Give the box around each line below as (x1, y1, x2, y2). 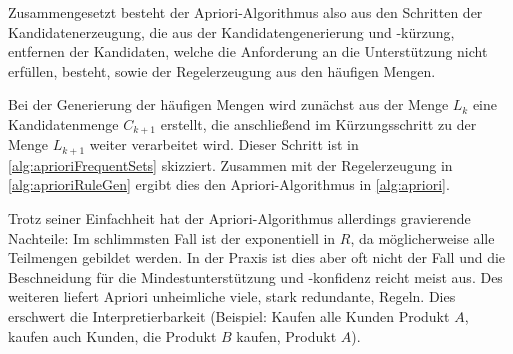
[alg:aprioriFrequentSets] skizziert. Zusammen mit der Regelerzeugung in (8, 154, 453, 175)
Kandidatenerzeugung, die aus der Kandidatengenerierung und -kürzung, (8, 21, 455, 42)
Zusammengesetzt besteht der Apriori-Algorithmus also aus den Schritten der (8, 2, 483, 22)
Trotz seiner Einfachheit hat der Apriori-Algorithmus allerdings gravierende (8, 208, 471, 229)
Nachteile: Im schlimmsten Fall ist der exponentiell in (8, 227, 336, 248)
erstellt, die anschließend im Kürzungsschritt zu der (160, 113, 477, 134)
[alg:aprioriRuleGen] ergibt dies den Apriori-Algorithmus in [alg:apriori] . (8, 174, 450, 195)
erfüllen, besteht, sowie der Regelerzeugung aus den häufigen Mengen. (8, 60, 436, 81)
